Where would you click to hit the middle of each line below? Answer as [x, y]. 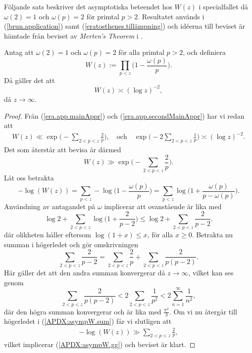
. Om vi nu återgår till [203, 311]
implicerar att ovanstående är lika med [163, 206]
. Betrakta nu [212, 235]
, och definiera [204, 52]
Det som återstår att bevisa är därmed [63, 150]
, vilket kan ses [211, 273]
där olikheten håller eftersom [48, 235]
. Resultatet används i [171, 16]
